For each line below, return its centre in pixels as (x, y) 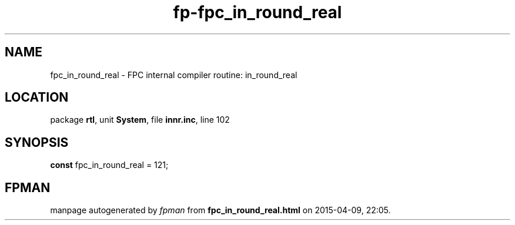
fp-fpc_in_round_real (257, 12)
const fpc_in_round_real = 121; (109, 165)
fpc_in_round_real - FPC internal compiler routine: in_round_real (174, 75)
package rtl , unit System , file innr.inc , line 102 (140, 120)
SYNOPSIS (37, 142)
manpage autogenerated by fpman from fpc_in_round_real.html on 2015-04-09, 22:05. (220, 210)
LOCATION (37, 98)
